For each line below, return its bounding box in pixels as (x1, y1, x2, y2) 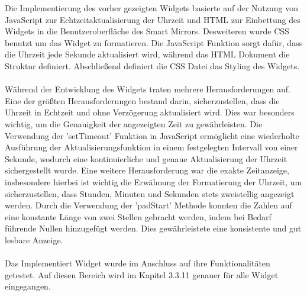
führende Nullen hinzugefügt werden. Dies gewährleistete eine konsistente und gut (5, 222, 302, 234)
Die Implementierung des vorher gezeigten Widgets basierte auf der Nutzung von (5, 2, 299, 14)
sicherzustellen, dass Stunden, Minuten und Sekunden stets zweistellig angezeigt (5, 187, 295, 200)
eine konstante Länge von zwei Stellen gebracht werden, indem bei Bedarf (5, 210, 272, 223)
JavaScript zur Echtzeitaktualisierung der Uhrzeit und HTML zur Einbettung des (5, 13, 300, 25)
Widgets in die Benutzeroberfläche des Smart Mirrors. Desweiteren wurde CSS (5, 25, 289, 37)
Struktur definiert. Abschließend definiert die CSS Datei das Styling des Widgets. (5, 59, 300, 72)
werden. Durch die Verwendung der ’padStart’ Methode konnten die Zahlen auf (5, 199, 292, 211)
